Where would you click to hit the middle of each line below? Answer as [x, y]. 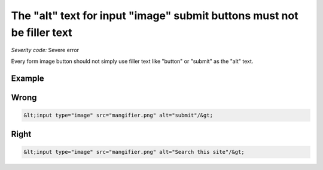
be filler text [42, 32]
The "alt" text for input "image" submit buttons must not [155, 16]
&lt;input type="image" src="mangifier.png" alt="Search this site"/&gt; [134, 152]
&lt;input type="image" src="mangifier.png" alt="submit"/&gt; [118, 115]
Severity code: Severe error [45, 50]
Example [28, 78]
